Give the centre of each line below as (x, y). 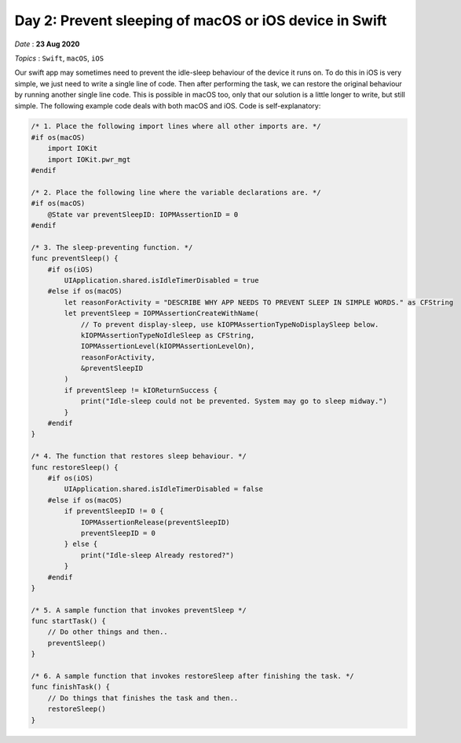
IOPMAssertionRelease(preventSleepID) (155, 522)
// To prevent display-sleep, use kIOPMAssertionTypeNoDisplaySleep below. (230, 324)
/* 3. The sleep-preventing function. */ (112, 247)
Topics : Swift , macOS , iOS (59, 58)
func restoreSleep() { (75, 467)
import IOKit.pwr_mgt (89, 159)
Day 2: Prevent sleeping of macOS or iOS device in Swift (201, 20)
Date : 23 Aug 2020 (47, 44)
